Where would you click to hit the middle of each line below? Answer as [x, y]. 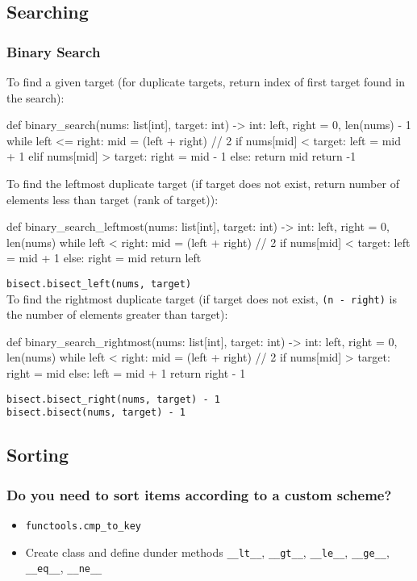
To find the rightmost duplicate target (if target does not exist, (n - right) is [202, 298]
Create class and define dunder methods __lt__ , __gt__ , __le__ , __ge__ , [207, 552]
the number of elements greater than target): [117, 314]
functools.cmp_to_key [83, 526]
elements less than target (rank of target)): [113, 199]
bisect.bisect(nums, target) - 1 [96, 413]
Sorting [38, 455]
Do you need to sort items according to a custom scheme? [199, 494]
